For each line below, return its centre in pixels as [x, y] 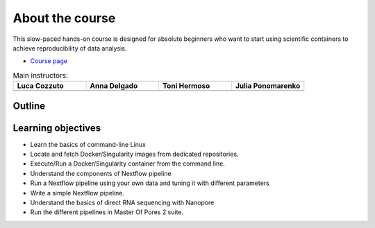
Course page [49, 61]
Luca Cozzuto [40, 86]
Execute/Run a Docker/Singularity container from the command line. [128, 164]
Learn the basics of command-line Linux [88, 144]
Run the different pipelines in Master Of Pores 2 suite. [107, 212]
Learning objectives [57, 128]
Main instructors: [41, 75]
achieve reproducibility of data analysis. [70, 48]
